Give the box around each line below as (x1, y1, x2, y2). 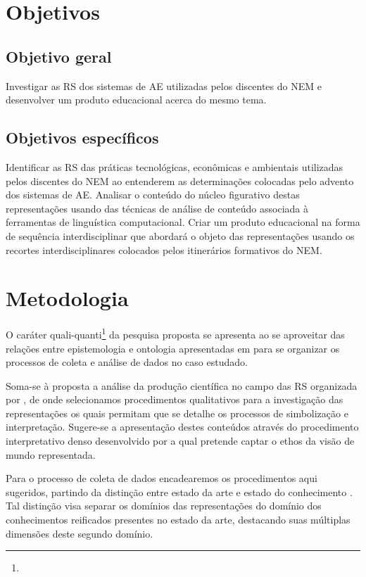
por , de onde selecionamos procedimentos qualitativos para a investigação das (6, 392, 343, 407)
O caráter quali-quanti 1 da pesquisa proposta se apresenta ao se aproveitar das (6, 325, 345, 341)
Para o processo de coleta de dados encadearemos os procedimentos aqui (6, 471, 317, 486)
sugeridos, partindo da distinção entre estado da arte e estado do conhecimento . (6, 484, 353, 499)
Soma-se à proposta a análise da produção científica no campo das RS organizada (6, 378, 358, 393)
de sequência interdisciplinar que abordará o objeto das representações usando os (6, 228, 355, 243)
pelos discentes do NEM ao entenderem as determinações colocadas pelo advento (6, 173, 354, 188)
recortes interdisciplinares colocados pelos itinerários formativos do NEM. (6, 242, 322, 257)
